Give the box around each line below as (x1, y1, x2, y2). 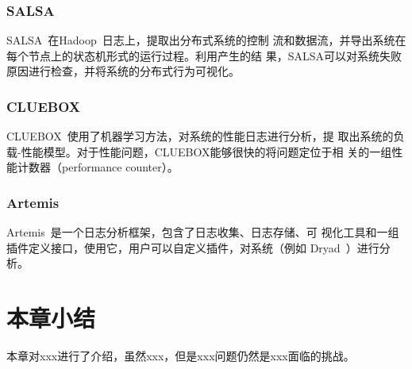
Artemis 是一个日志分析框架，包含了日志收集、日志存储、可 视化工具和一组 (6, 224, 399, 240)
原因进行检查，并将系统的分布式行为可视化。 (6, 63, 240, 79)
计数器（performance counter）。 (17, 159, 179, 175)
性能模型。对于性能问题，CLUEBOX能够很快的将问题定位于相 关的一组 (21, 143, 392, 160)
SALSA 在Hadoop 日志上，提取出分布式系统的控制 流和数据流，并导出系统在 (6, 32, 406, 48)
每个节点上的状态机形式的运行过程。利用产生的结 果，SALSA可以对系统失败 (6, 47, 402, 63)
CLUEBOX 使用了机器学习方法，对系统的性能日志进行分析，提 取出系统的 (6, 128, 394, 144)
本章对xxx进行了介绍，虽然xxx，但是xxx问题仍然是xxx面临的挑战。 (6, 348, 355, 364)
